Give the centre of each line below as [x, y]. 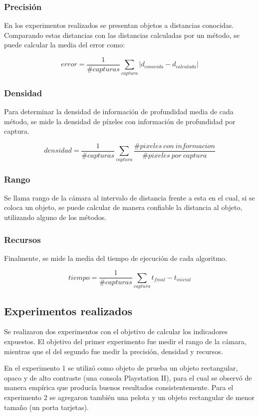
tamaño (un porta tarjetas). [46, 407]
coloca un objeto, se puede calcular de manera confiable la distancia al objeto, [123, 207]
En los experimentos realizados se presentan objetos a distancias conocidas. [119, 25]
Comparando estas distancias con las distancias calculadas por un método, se [122, 35]
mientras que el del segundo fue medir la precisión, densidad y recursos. [114, 351]
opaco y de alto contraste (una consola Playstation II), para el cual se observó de [128, 377]
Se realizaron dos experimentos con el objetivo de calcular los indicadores [116, 331]
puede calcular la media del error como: [65, 45]
